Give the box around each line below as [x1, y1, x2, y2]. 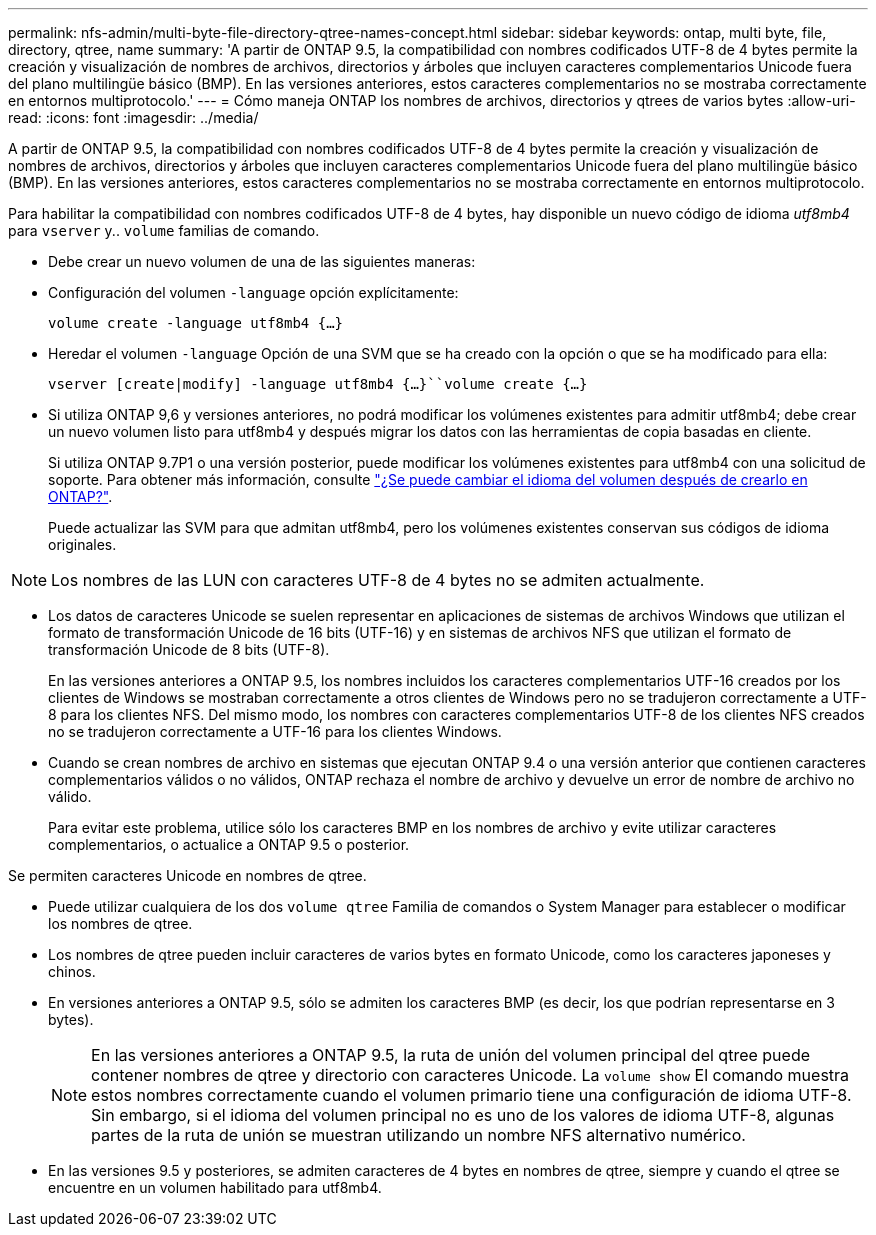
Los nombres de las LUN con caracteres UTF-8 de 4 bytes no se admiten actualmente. [51, 570, 705, 590]
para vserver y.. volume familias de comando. [8, 222, 320, 239]
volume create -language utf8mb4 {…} [48, 315, 344, 331]
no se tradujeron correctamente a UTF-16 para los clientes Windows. [48, 723, 502, 740]
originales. [48, 536, 117, 553]
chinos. [48, 963, 96, 980]
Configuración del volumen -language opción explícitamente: [48, 284, 459, 301]
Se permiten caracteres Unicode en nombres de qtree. [8, 867, 367, 884]
